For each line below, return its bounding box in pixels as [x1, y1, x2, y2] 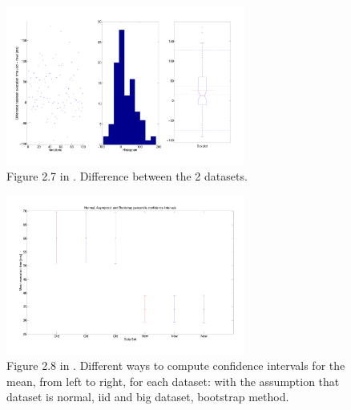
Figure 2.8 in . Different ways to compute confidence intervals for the [6, 357, 345, 374]
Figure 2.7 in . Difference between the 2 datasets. [6, 168, 248, 185]
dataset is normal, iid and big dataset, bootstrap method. [6, 388, 289, 405]
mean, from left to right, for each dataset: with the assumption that [6, 372, 340, 389]
